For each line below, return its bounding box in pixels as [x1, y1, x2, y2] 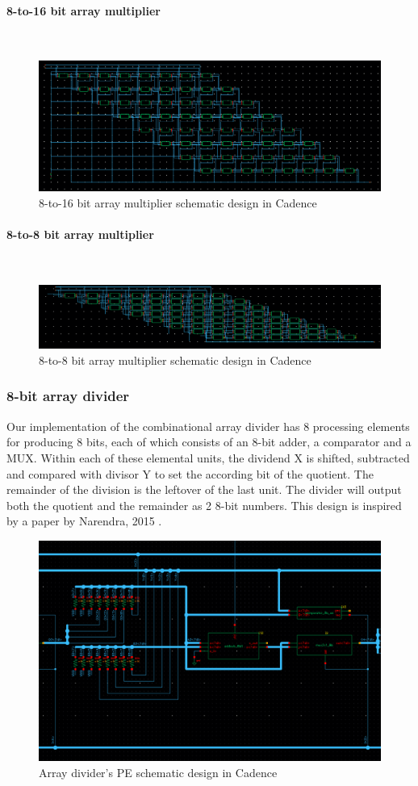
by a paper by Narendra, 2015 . [6, 512, 162, 529]
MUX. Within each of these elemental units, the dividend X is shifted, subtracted [6, 449, 410, 466]
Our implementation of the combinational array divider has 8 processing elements [6, 417, 410, 434]
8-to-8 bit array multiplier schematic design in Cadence [39, 351, 311, 368]
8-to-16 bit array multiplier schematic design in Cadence [39, 194, 317, 211]
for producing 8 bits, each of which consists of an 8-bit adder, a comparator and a [6, 433, 412, 450]
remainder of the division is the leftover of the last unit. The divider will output [6, 481, 402, 498]
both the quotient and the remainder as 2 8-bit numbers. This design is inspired [6, 496, 402, 513]
